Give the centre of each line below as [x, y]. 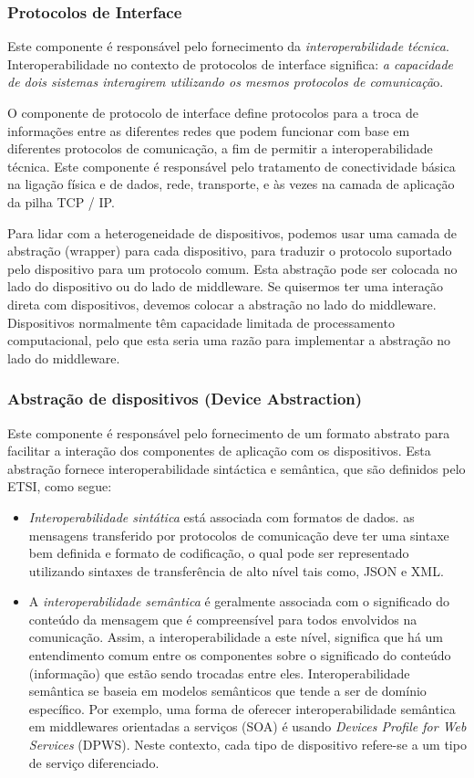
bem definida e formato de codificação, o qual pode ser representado [219, 553]
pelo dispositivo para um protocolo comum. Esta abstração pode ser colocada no [232, 268]
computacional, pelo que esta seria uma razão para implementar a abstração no [229, 340]
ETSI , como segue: [60, 486]
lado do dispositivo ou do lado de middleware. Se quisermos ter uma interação [226, 286]
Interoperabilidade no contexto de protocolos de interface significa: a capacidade [231, 63]
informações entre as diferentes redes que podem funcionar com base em [209, 130]
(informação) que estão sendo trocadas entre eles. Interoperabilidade [219, 673]
